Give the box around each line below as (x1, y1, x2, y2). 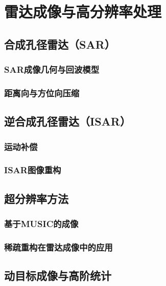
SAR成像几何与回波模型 (4, 63, 100, 76)
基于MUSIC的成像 (4, 217, 79, 230)
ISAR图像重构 (4, 164, 61, 176)
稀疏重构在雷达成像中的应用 (4, 240, 113, 253)
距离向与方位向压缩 (4, 86, 80, 99)
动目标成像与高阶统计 (4, 268, 111, 283)
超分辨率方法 (4, 190, 68, 206)
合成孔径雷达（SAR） (4, 36, 115, 52)
